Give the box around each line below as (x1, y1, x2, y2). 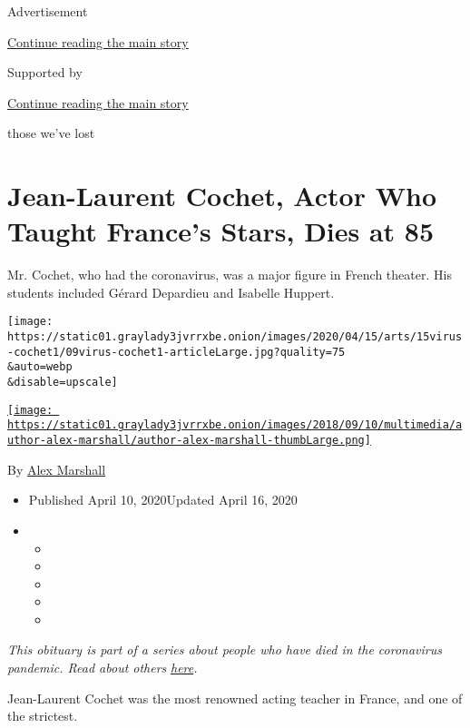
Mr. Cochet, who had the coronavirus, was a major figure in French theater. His (7, 265, 452, 284)
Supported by (7, 63, 83, 82)
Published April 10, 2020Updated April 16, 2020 (28, 490, 298, 509)
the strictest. (7, 706, 78, 725)
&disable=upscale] (7, 376, 118, 389)
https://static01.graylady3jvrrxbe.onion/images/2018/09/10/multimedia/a (7, 418, 463, 432)
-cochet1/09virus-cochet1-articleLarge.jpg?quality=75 (7, 345, 346, 359)
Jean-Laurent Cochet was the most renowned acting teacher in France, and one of (7, 688, 463, 707)
